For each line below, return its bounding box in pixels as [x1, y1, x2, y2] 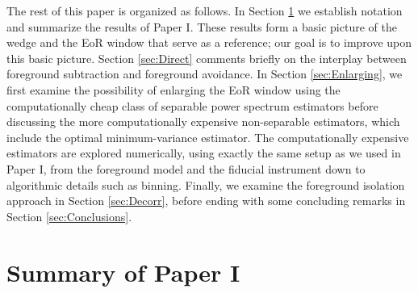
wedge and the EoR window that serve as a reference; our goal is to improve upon [6, 34, 412, 51]
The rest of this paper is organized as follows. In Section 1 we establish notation [6, 2, 403, 19]
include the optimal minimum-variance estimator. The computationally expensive [6, 128, 409, 145]
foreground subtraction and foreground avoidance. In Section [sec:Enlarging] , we [6, 65, 403, 82]
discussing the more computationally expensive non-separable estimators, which [6, 113, 400, 130]
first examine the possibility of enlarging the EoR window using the [6, 81, 341, 98]
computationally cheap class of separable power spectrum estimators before [6, 97, 378, 114]
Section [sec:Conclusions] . [6, 207, 132, 224]
